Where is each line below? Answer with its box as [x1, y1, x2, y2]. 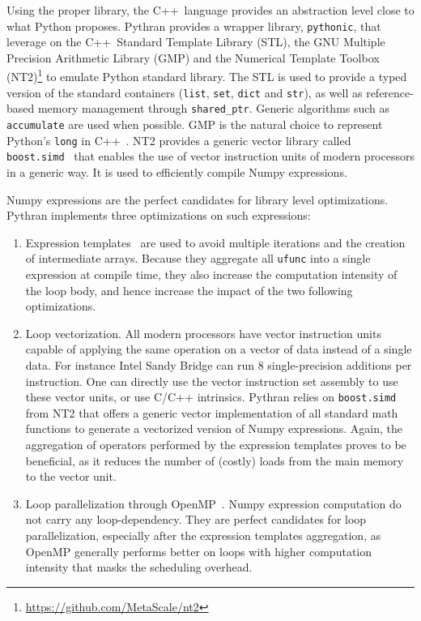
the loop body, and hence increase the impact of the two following [25, 281, 353, 298]
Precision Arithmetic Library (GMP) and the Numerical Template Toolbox [6, 49, 380, 66]
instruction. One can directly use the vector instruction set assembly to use [25, 372, 398, 389]
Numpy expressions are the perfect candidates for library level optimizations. [6, 191, 389, 208]
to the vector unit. [25, 468, 117, 485]
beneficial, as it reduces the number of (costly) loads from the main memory [25, 452, 404, 469]
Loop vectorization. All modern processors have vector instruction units [25, 324, 381, 341]
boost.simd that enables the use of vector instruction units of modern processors [6, 148, 415, 165]
